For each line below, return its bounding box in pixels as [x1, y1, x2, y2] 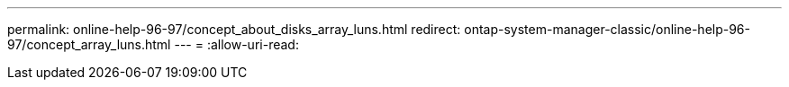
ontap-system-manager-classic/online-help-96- [464, 22, 750, 37]
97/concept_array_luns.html [7, 37, 171, 52]
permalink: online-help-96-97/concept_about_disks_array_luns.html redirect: [7, 22, 461, 37]
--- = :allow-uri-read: [174, 37, 299, 52]
